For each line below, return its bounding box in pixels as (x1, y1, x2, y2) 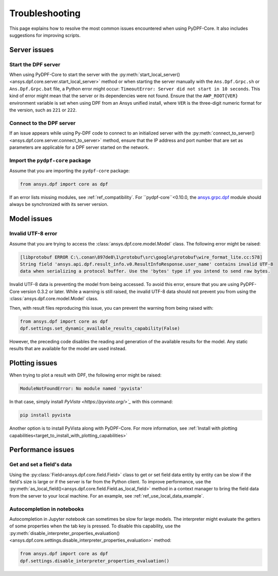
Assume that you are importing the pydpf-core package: (9, 168, 130, 174)
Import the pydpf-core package (9, 157, 91, 164)
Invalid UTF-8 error (9, 230, 58, 237)
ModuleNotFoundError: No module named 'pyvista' (20, 386, 143, 392)
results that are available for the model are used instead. (9, 346, 127, 352)
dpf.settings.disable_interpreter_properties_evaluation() (20, 558, 169, 564)
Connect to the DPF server (9, 119, 76, 127)
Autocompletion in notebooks (9, 505, 84, 512)
